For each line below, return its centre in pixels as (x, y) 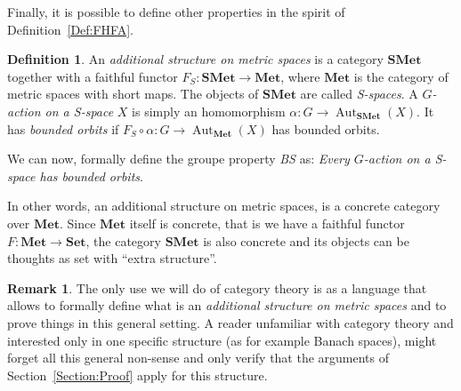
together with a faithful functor (93, 76)
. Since (77, 223)
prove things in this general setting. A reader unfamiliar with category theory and (230, 322)
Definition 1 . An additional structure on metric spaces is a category (195, 59)
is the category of (401, 76)
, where (300, 76)
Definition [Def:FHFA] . (71, 29)
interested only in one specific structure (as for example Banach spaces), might (222, 340)
